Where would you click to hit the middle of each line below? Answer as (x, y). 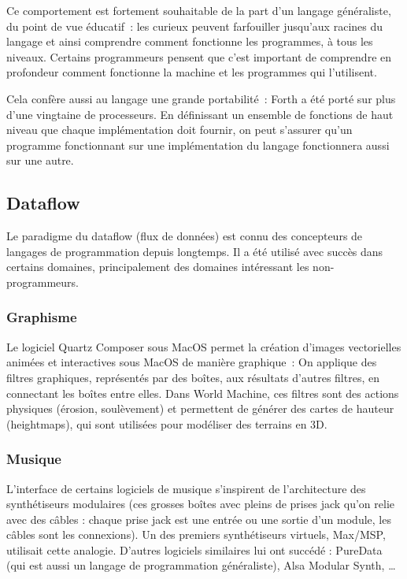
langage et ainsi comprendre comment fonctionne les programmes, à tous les (190, 41)
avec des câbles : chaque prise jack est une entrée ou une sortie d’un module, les (199, 519)
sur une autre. (40, 160)
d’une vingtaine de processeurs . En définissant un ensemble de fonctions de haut (200, 114)
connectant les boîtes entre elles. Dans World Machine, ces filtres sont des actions (203, 393)
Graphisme (42, 317)
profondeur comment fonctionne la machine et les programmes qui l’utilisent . (192, 72)
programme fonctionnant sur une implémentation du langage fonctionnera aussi (198, 145)
